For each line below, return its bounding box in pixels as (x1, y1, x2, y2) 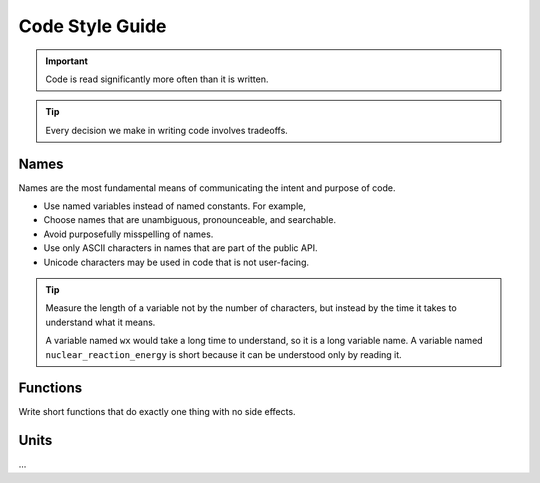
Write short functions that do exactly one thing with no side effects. (18, 406, 296, 418)
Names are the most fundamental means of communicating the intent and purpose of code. (18, 181, 396, 194)
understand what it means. (45, 316, 156, 328)
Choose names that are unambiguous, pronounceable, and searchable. (43, 214, 337, 226)
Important (45, 55, 89, 67)
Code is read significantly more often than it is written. (45, 73, 269, 85)
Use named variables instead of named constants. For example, (43, 200, 307, 212)
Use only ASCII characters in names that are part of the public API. (43, 242, 318, 254)
